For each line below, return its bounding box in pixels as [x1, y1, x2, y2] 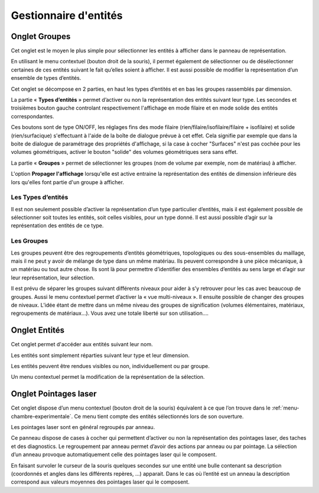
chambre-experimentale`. [11, 413, 73, 420]
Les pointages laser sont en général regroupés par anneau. [11, 424, 155, 431]
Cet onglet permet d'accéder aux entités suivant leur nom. [11, 341, 153, 348]
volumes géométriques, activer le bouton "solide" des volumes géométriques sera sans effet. [11, 149, 238, 156]
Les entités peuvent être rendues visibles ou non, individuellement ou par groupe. [11, 363, 210, 370]
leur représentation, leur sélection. [11, 274, 95, 281]
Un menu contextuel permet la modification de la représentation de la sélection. [11, 373, 205, 381]
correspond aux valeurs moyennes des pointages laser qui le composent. [11, 478, 190, 485]
